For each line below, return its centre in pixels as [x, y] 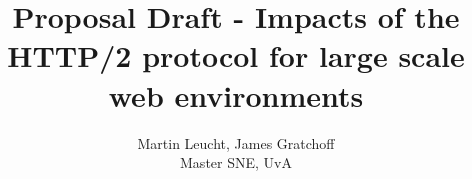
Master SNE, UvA [236, 162]
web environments [236, 94]
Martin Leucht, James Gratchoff [236, 142]
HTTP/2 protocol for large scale [236, 55]
